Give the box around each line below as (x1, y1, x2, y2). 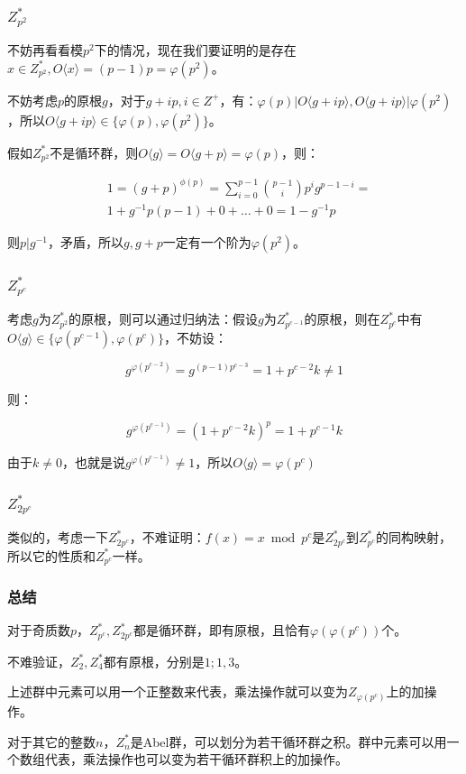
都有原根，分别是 (103, 651, 205, 670)
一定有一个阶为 (162, 232, 251, 251)
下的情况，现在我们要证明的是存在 (94, 41, 297, 60)
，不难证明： (129, 528, 206, 547)
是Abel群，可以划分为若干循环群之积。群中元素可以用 (130, 732, 447, 751)
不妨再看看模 (7, 41, 83, 60)
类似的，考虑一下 (7, 528, 108, 547)
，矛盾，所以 (47, 232, 123, 251)
